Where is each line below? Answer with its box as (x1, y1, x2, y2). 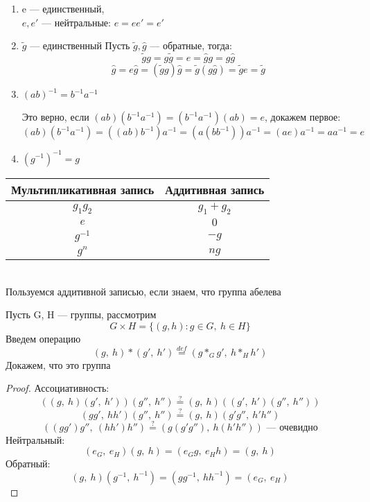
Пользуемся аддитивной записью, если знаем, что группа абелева (6, 284, 281, 298)
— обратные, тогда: (150, 38, 232, 53)
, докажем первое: (265, 110, 341, 123)
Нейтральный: (6, 432, 65, 447)
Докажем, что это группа (6, 357, 111, 372)
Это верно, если (21, 110, 89, 123)
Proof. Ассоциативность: (6, 381, 109, 395)
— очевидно (266, 422, 318, 433)
